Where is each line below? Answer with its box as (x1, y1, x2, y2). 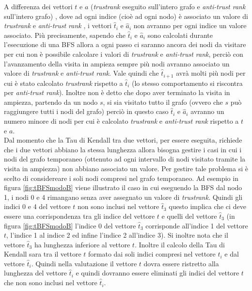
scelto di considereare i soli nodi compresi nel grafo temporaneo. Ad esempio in (4, 173, 238, 183)
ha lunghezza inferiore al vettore (34, 239, 130, 249)
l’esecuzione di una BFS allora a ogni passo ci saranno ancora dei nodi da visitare (4, 39, 246, 49)
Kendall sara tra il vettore (4, 249, 81, 259)
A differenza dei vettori (4, 1, 73, 11)
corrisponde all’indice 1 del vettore (145, 220, 248, 230)
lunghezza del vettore (4, 268, 67, 278)
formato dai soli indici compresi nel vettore (88, 249, 216, 259)
